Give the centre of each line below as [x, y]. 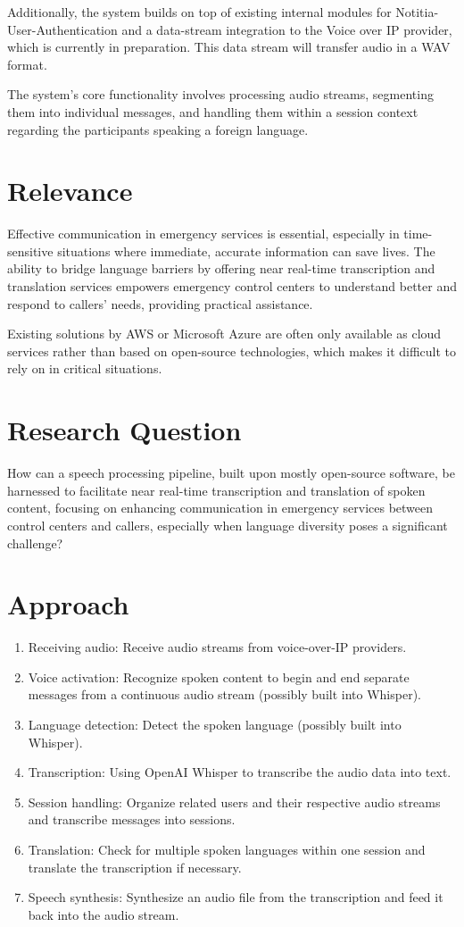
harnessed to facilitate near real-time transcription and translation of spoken [216, 490]
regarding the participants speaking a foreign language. [158, 129]
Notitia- [417, 12]
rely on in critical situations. [85, 368]
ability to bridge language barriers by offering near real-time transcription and [221, 268]
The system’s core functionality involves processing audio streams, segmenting [220, 94]
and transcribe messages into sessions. [132, 819]
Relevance [70, 191]
